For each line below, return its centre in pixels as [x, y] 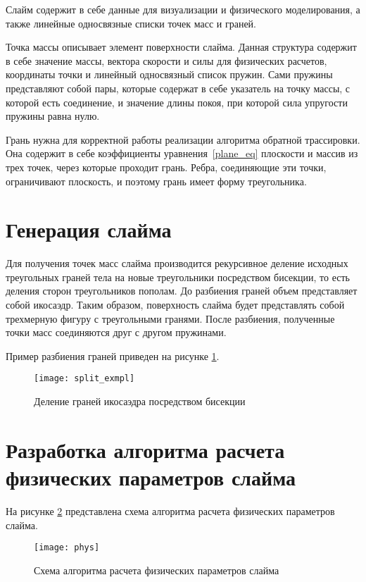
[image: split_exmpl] [84, 379]
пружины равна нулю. [53, 116]
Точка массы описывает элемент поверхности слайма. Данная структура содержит [181, 47]
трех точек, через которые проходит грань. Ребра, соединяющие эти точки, [166, 167]
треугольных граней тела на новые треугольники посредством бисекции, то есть [178, 277]
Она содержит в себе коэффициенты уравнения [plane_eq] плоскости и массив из [182, 153]
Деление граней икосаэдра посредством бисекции [140, 401]
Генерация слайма [89, 229]
